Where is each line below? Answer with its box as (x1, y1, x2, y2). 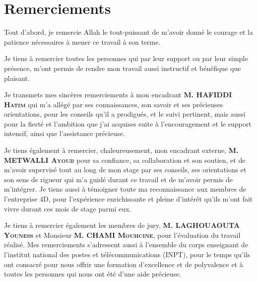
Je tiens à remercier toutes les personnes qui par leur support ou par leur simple (4, 53, 248, 64)
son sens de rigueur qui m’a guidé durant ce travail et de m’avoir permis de (4, 174, 233, 184)
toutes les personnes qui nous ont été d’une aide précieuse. (4, 269, 182, 279)
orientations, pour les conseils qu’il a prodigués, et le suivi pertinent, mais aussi (4, 109, 246, 119)
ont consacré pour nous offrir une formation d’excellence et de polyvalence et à (4, 259, 243, 269)
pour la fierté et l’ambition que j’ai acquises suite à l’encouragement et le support (4, 118, 252, 129)
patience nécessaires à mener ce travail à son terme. (4, 36, 161, 47)
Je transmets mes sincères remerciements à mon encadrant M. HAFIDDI (4, 89, 232, 100)
